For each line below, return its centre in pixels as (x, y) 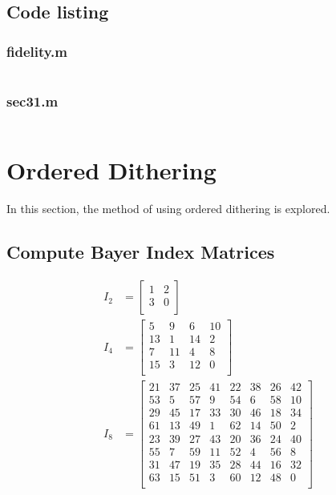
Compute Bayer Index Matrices (141, 252)
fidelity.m (37, 51)
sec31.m (32, 101)
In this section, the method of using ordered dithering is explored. (168, 209)
